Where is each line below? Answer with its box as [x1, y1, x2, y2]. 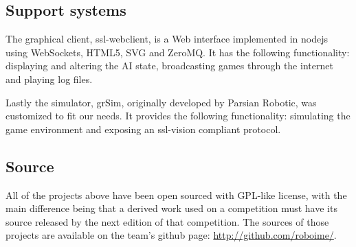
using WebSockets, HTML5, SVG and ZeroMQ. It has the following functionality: [5, 45, 350, 59]
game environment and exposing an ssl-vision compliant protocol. [5, 121, 281, 136]
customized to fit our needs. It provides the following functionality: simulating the [5, 108, 351, 123]
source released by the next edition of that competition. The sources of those [5, 214, 329, 228]
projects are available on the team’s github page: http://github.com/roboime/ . [5, 228, 337, 242]
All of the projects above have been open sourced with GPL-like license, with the [5, 187, 347, 202]
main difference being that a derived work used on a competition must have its [5, 201, 337, 215]
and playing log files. [5, 71, 93, 86]
